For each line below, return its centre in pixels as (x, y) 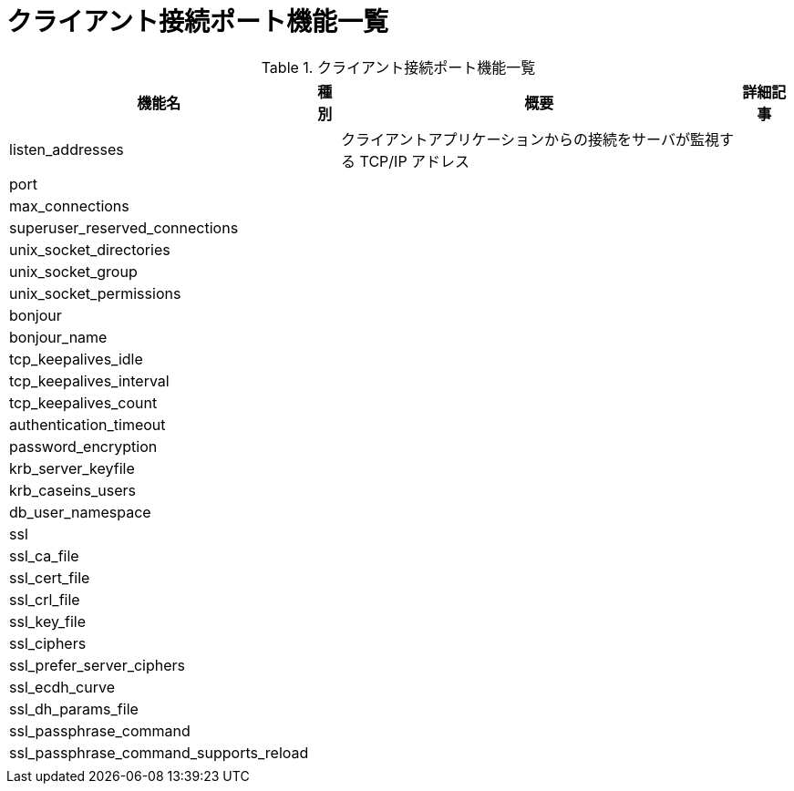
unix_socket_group (73, 271)
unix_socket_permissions (95, 293)
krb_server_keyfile (72, 468)
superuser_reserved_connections (124, 227)
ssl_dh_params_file (74, 709)
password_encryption (83, 446)
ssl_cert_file (50, 577)
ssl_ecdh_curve (62, 687)
